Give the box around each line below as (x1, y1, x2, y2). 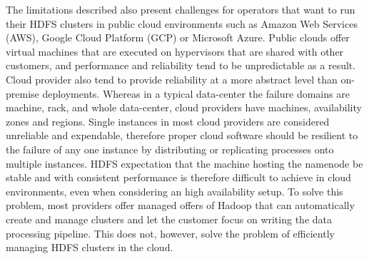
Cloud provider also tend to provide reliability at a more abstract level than (6, 71, 338, 86)
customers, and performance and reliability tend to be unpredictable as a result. (6, 58, 356, 73)
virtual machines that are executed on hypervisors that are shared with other (6, 44, 344, 59)
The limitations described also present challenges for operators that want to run (6, 2, 355, 16)
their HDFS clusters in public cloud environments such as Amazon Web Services (6, 16, 358, 31)
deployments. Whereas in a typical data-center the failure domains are (42, 86, 350, 101)
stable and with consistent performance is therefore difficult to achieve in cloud (6, 170, 351, 185)
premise (6, 86, 39, 101)
